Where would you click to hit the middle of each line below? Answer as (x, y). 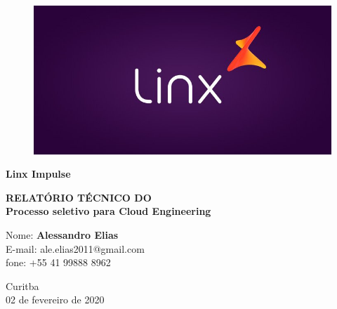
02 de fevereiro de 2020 (55, 300)
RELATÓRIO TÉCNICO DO (79, 197)
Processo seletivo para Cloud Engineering (108, 211)
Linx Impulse (38, 174)
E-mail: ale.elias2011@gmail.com (75, 248)
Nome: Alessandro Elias (62, 235)
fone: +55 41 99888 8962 (58, 262)
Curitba (22, 285)
